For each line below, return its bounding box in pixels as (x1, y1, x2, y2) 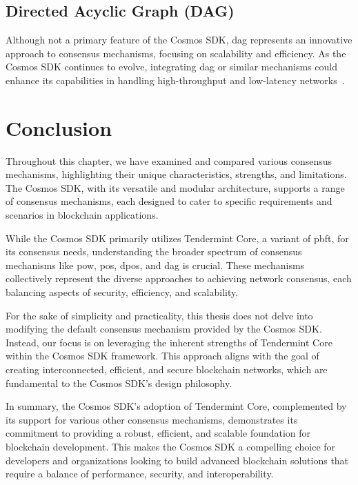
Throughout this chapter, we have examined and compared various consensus (6, 153, 332, 168)
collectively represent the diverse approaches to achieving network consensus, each (6, 271, 352, 286)
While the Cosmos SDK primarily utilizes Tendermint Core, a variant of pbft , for (6, 230, 349, 245)
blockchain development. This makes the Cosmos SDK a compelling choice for (6, 439, 336, 453)
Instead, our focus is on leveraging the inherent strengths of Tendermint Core (6, 335, 332, 349)
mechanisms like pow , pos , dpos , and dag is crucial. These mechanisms (6, 257, 305, 272)
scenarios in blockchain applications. (6, 208, 159, 222)
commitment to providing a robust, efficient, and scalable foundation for (6, 426, 311, 440)
